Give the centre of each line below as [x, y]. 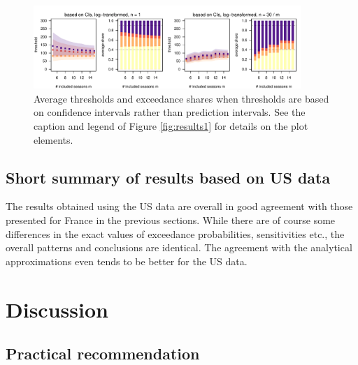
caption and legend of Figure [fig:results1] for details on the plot [171, 126]
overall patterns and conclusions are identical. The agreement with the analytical [179, 247]
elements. [53, 139]
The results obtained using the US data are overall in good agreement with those [179, 206]
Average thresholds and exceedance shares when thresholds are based [181, 98]
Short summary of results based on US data [168, 177]
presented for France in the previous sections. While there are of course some [171, 220]
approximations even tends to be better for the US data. [127, 261]
